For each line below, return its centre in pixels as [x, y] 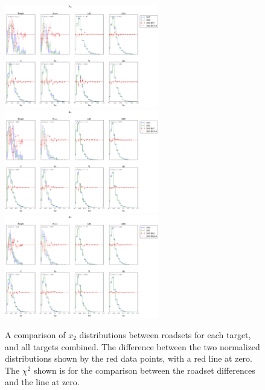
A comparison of [35, 335]
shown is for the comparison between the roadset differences [144, 370]
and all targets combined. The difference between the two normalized [132, 346]
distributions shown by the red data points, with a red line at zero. [129, 358]
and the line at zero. [42, 382]
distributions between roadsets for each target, [165, 335]
